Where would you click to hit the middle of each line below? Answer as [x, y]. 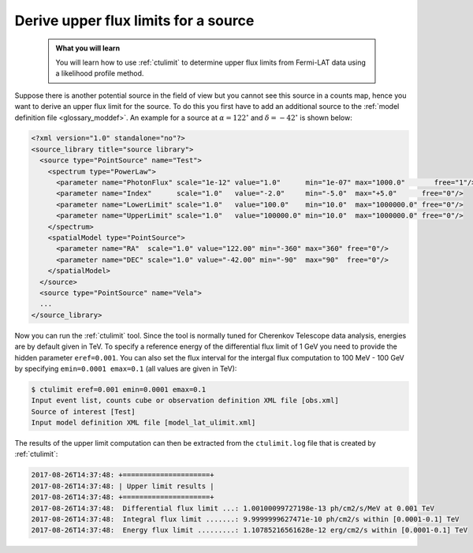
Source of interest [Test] [83, 411]
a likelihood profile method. [100, 73]
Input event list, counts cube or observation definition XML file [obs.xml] [185, 401]
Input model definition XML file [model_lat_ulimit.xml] [143, 423]
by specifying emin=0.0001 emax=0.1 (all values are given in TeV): [126, 368]
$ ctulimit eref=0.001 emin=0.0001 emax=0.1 [119, 389]
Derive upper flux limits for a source [134, 21]
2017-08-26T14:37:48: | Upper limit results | [123, 486]
